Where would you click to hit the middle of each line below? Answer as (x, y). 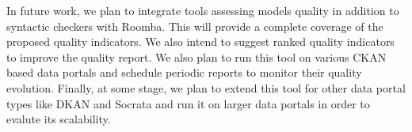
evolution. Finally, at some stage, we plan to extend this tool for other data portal (206, 87)
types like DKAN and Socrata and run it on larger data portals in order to (188, 103)
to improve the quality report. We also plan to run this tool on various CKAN (196, 57)
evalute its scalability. (59, 119)
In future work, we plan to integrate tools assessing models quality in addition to (203, 10)
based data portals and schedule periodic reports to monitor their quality (184, 72)
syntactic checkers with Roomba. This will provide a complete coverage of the (195, 26)
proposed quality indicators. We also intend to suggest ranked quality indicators (200, 41)
